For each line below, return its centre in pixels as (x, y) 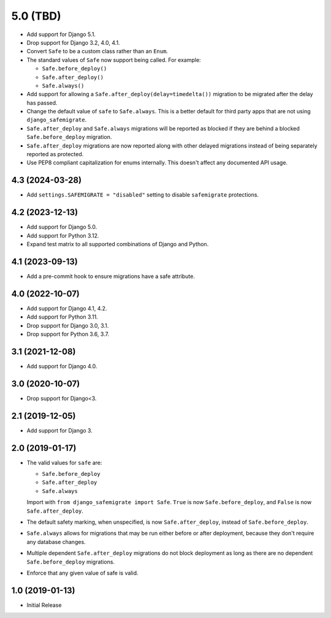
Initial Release (44, 605)
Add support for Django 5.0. (62, 227)
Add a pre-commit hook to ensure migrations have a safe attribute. (111, 276)
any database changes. (56, 541)
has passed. (42, 103)
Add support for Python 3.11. (62, 317)
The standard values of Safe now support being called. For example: (114, 60)
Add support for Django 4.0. (62, 366)
